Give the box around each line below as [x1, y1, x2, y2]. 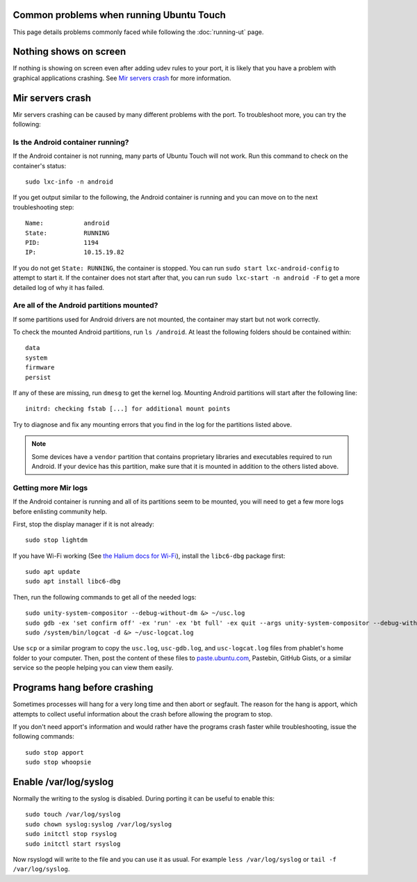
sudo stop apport [25, 748, 84, 756]
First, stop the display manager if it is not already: [13, 520, 154, 528]
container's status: [13, 161, 66, 170]
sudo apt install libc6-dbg [25, 577, 121, 586]
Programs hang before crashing [13, 682, 154, 693]
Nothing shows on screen [13, 46, 126, 58]
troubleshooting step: [13, 202, 74, 211]
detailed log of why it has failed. [13, 283, 104, 291]
